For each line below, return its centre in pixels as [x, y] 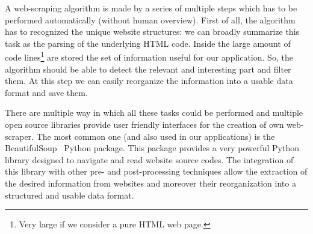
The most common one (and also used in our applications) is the [156, 136]
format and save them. [46, 92]
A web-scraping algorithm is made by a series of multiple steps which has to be [151, 8]
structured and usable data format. [70, 195]
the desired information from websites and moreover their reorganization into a [150, 183]
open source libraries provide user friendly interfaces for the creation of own [144, 124]
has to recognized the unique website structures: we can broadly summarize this [152, 31]
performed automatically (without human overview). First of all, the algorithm [150, 19]
